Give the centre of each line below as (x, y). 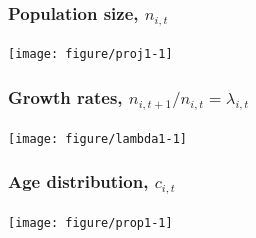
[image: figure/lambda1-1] (97, 138)
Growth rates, (65, 96)
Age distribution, (78, 181)
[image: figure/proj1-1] (90, 54)
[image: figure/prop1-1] (90, 222)
